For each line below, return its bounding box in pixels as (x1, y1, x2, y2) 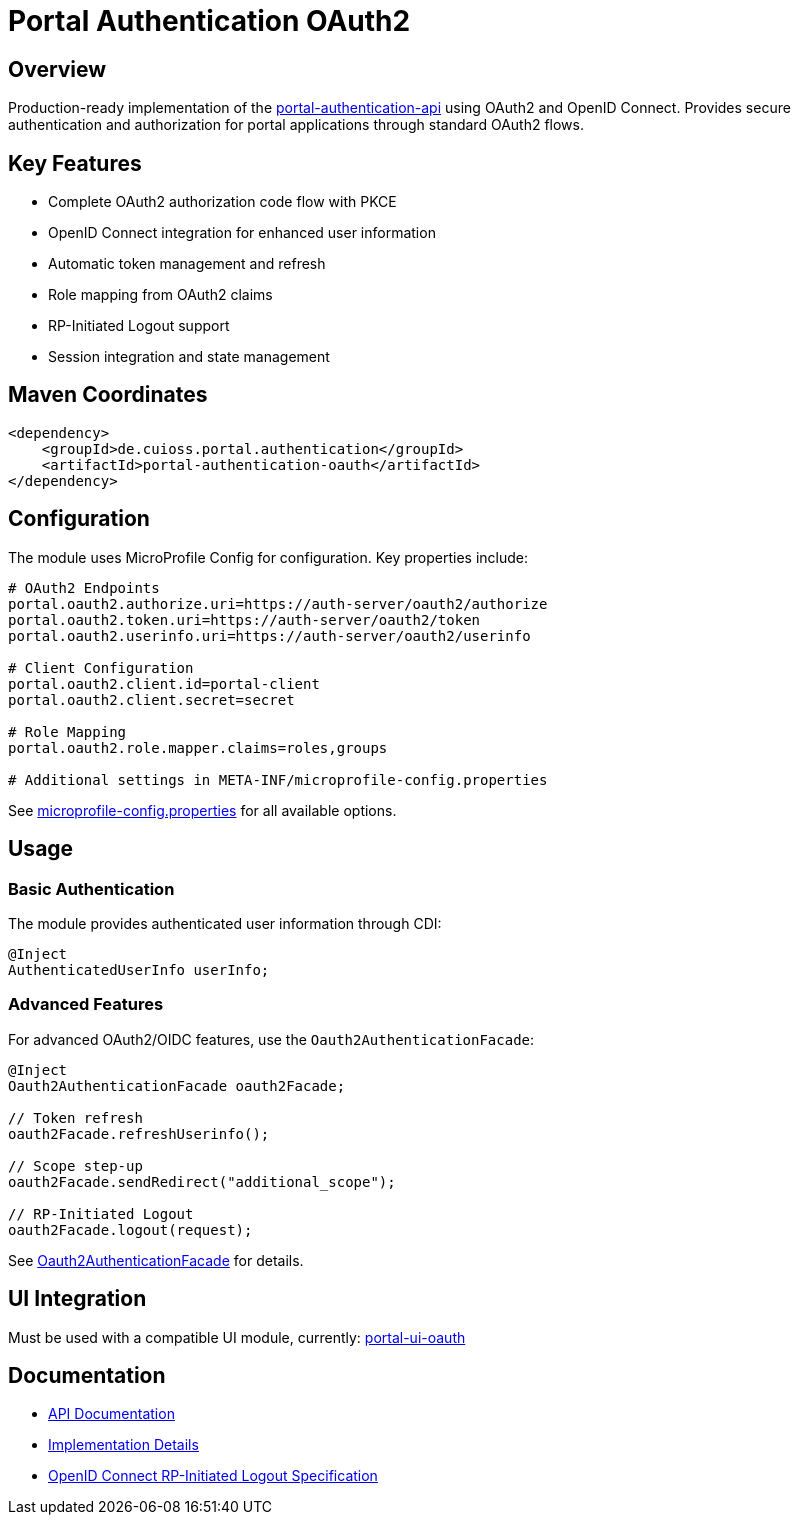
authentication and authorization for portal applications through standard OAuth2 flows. (8, 116, 585, 134)
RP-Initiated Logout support (48, 317, 230, 335)
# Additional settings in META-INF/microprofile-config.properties (8, 771, 548, 788)
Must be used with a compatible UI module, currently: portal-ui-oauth (8, 1328, 466, 1346)
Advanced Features (8, 994, 164, 1015)
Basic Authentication (8, 878, 175, 899)
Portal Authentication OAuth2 (8, 4, 411, 38)
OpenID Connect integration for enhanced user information (48, 224, 436, 242)
